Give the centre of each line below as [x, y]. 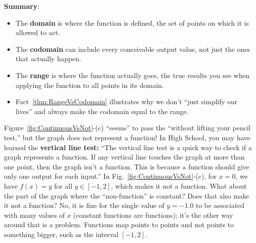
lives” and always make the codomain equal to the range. [102, 111]
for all [63, 185]
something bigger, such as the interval [61, 234]
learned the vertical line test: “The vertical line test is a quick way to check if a [128, 147]
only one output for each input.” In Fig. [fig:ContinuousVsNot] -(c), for [110, 176]
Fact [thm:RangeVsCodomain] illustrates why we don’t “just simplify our [127, 101]
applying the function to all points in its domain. [90, 85]
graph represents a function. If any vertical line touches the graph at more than [124, 157]
